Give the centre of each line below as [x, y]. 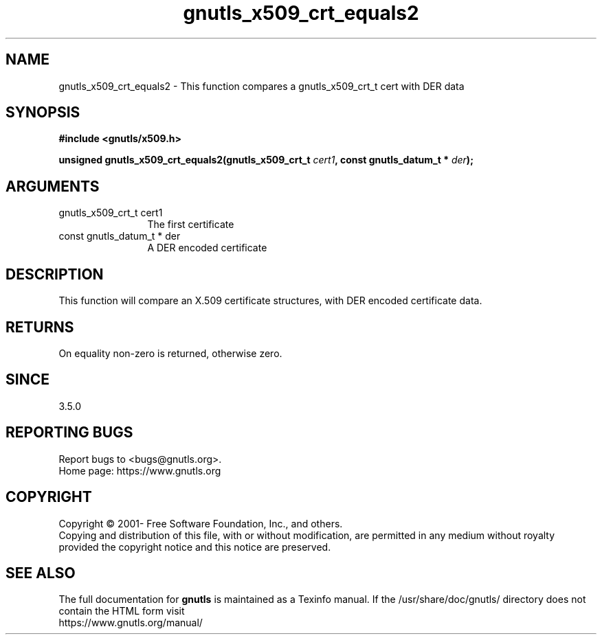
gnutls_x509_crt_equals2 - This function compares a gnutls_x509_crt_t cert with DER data [261, 86]
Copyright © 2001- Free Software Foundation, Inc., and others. [201, 523]
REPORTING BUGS [69, 433]
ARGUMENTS [53, 186]
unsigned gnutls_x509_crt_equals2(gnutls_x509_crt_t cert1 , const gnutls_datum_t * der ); [266, 160]
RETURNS [40, 327]
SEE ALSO [41, 573]
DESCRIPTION [55, 274]
